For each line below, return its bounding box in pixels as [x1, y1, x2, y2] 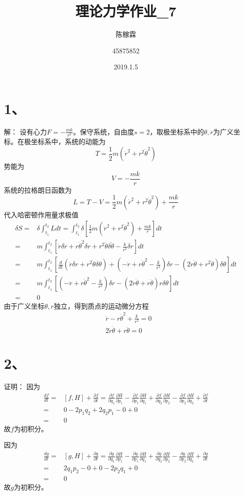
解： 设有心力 [4, 126, 47, 136]
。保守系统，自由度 [73, 126, 134, 136]
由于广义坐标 [4, 300, 45, 311]
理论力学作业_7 [75, 1, 177, 21]
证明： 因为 [4, 381, 40, 392]
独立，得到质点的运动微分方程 [54, 300, 149, 311]
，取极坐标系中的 [150, 126, 204, 136]
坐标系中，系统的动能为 [30, 136, 106, 146]
